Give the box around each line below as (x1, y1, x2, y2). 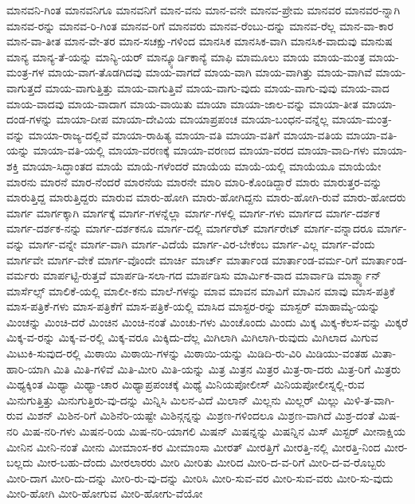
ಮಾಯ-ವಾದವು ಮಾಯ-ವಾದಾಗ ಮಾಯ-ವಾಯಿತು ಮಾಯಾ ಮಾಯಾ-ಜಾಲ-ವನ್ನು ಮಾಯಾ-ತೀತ (6, 95, 358, 111)
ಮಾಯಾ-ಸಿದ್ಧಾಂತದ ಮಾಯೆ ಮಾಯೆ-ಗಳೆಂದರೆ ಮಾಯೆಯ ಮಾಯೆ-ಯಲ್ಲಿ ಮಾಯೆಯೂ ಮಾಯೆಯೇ (22, 157, 382, 174)
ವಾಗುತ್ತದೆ (6, 79, 42, 96)
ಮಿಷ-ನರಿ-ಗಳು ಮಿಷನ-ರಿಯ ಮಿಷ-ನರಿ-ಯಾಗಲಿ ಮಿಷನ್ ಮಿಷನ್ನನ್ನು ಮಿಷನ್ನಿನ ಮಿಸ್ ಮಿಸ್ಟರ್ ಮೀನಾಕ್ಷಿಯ (22, 423, 406, 440)
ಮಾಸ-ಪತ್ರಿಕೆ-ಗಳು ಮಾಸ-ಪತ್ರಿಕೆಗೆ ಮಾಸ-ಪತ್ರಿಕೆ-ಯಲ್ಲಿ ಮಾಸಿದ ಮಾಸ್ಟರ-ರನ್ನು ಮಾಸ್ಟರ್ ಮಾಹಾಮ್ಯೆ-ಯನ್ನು (6, 298, 380, 315)
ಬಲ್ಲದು (6, 454, 33, 471)
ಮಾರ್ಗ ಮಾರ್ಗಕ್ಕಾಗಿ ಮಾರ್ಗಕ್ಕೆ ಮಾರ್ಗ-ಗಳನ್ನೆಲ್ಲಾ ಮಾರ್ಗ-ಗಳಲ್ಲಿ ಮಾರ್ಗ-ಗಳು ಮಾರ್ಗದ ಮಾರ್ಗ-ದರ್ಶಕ (6, 204, 381, 221)
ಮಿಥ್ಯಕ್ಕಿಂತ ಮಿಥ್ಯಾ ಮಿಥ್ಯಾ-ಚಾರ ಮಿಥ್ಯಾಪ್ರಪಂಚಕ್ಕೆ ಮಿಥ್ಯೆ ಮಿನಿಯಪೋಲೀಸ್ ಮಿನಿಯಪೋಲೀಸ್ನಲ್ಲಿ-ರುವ (6, 376, 365, 393)
